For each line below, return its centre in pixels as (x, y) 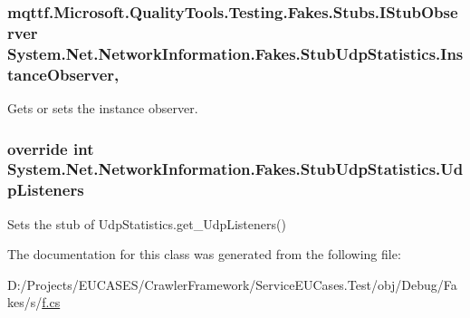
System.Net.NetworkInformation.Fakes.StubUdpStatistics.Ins (235, 53)
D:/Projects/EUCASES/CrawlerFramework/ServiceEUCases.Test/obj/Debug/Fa (232, 284)
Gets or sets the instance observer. (103, 107)
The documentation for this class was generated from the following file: (204, 254)
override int (51, 148)
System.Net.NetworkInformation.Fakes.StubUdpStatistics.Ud (235, 169)
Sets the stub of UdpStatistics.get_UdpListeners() (147, 223)
